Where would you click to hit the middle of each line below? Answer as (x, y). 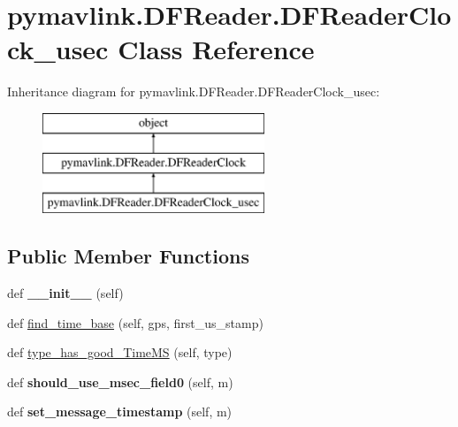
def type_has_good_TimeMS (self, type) (120, 352)
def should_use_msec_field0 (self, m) (120, 381)
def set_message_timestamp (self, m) (120, 412)
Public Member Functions (128, 256)
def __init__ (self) (65, 293)
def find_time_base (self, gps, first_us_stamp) (135, 322)
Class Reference (216, 49)
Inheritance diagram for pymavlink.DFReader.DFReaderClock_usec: (194, 91)
